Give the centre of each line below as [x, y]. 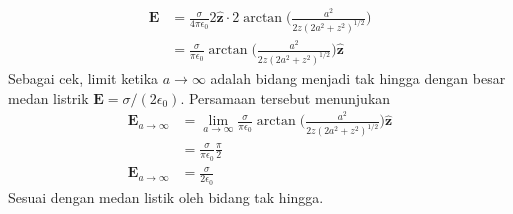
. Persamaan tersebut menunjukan [285, 97]
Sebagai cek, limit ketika [83, 77]
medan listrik [48, 97]
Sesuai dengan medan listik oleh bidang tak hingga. [166, 196]
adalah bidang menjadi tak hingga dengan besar [358, 77]
